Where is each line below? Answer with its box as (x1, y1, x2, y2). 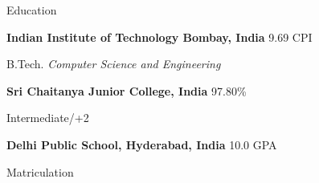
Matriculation (6, 163, 74, 180)
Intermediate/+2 (6, 109, 89, 126)
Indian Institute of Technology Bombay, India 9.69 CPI (6, 28, 313, 45)
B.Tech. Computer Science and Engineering (6, 55, 221, 72)
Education (6, 2, 57, 18)
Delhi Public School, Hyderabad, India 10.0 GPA (6, 136, 277, 152)
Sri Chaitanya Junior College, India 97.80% (6, 82, 247, 99)
